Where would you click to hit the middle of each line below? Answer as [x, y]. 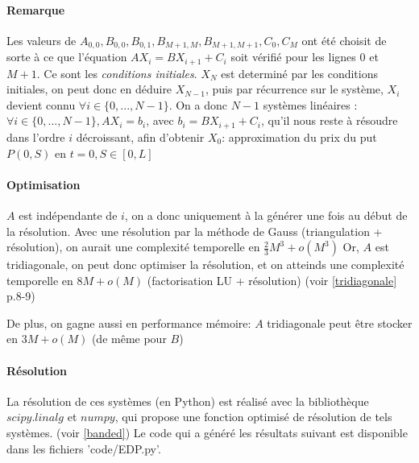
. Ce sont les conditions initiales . [117, 73]
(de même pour [129, 339]
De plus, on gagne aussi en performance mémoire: [129, 322]
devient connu [41, 104]
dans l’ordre [36, 136]
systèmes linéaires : [310, 104]
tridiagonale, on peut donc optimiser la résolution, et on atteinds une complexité [205, 265]
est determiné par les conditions [300, 73]
